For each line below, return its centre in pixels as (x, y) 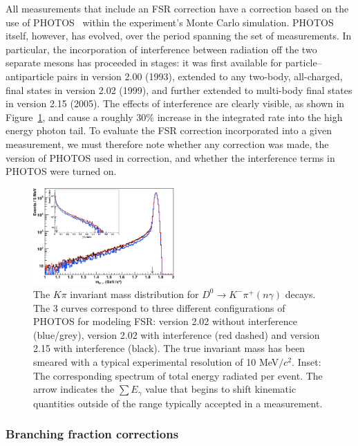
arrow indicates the (74, 389)
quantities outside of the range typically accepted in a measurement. (178, 403)
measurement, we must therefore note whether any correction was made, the (167, 143)
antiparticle (30, 76)
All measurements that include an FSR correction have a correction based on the (177, 8)
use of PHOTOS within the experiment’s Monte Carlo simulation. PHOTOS (170, 22)
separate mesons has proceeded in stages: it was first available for (144, 63)
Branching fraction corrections (92, 434)
